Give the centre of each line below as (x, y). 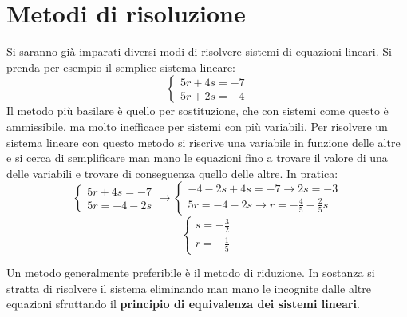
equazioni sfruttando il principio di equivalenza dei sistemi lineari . (183, 304)
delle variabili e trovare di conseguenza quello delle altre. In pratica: (172, 173)
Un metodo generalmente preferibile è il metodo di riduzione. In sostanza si (191, 273)
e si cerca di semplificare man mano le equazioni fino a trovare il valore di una (197, 158)
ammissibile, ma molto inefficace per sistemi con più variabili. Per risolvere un (197, 126)
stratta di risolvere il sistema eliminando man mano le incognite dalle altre (189, 288)
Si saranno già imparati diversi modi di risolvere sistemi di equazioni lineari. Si (199, 52)
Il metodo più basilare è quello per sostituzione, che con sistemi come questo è (198, 111)
